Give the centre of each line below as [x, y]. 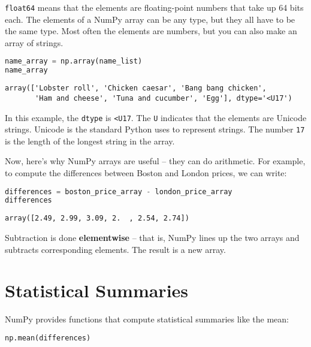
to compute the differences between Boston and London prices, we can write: [146, 173]
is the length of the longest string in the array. [90, 141]
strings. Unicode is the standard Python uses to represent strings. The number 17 [155, 129]
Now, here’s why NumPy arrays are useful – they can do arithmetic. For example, [155, 161]
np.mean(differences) [48, 338]
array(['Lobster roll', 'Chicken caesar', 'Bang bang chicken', [136, 88]
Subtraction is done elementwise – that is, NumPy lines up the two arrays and [152, 237]
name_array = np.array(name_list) [74, 61]
